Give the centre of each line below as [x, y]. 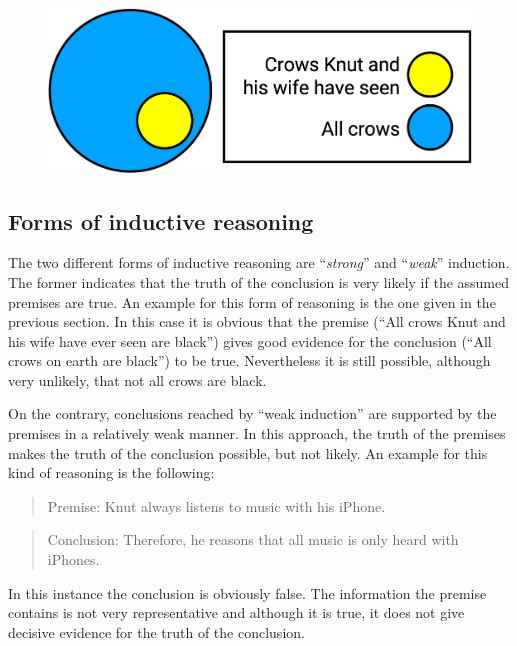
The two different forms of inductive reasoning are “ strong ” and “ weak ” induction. [259, 262]
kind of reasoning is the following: [111, 472]
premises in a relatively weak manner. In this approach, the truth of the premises [257, 433]
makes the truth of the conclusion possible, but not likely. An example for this [248, 452]
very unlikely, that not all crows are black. [137, 379]
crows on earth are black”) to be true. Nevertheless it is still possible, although [249, 360]
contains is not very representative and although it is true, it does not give [236, 612]
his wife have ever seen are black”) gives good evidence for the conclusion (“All [250, 340]
